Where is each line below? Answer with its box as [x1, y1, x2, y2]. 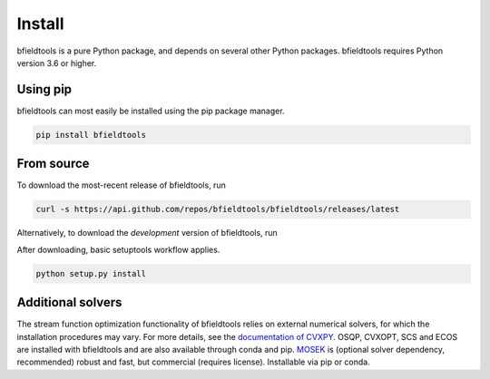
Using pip [16, 82, 73, 97]
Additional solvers [16, 295, 122, 310]
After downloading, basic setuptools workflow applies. [16, 244, 220, 255]
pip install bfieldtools [35, 130, 147, 140]
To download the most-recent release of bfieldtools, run [16, 180, 226, 190]
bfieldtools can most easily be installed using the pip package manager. [16, 105, 285, 116]
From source [16, 156, 90, 171]
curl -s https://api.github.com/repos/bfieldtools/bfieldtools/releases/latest [35, 204, 400, 215]
